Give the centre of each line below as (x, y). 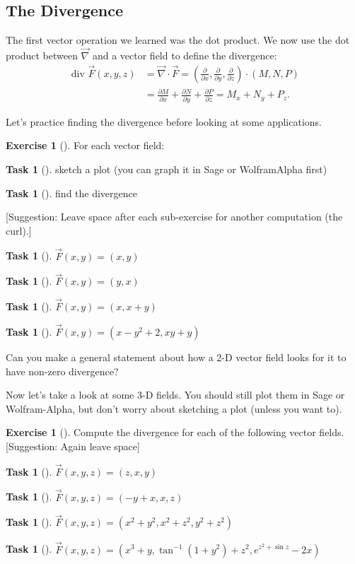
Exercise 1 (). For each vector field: (85, 145)
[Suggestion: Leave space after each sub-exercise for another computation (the (174, 217)
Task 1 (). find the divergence (71, 193)
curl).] (19, 230)
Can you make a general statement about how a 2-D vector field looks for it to (176, 357)
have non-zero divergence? (62, 371)
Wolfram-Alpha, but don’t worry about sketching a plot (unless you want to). (174, 408)
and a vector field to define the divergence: (185, 55)
